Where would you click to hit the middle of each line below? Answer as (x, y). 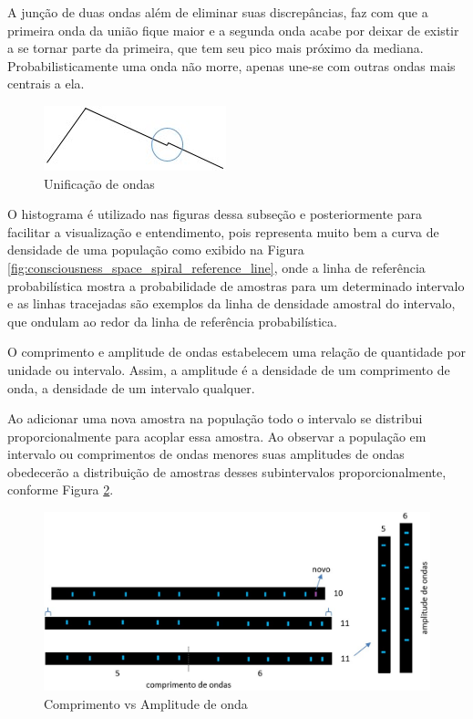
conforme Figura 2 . (61, 490)
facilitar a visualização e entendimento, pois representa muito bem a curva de (223, 231)
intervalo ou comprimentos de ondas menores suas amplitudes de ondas (206, 454)
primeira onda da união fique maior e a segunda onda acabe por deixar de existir (233, 30)
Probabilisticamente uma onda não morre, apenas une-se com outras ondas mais (231, 65)
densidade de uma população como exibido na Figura (156, 250)
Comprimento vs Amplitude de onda (146, 703)
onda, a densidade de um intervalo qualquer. (131, 387)
